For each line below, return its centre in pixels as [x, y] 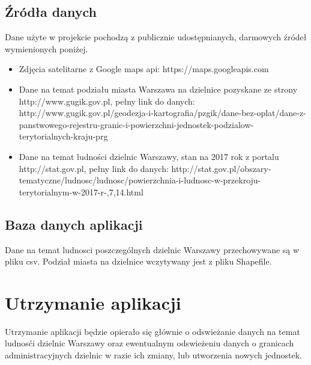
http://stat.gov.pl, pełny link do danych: [94, 168]
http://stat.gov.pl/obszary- [221, 168]
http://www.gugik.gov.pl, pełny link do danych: [107, 101]
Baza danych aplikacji [74, 224]
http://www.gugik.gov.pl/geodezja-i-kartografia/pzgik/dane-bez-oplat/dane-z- [162, 113]
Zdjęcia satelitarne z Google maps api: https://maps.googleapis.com [144, 69]
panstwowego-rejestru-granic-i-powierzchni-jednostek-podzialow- [136, 124]
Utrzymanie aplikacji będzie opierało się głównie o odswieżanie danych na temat [152, 331]
